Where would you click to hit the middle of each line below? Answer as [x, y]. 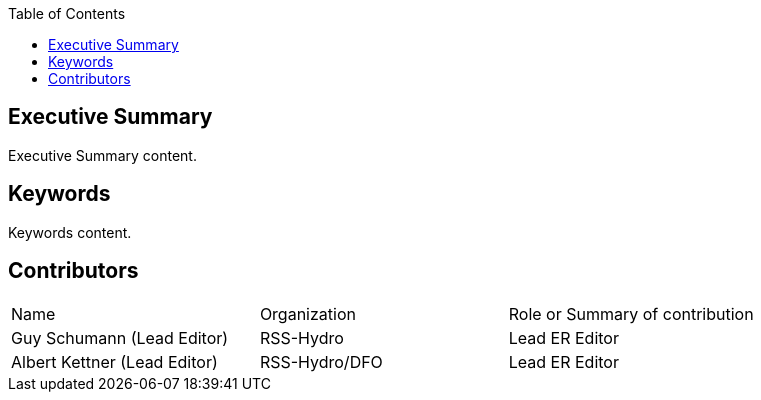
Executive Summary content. [102, 155]
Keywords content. [70, 232]
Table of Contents [67, 13]
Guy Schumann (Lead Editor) [120, 337]
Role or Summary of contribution [631, 313]
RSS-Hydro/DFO [321, 361]
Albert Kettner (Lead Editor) [114, 361]
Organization [307, 313]
